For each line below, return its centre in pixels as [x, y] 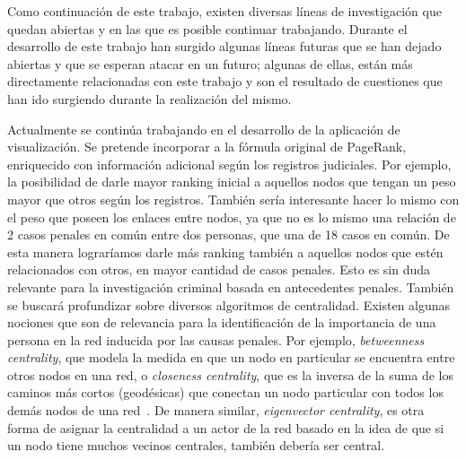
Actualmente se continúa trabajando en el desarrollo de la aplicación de [204, 129]
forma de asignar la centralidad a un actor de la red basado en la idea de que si [226, 427]
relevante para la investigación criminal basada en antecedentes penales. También [231, 286]
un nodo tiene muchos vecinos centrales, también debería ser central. [196, 445]
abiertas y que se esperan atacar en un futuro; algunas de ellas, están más [210, 63]
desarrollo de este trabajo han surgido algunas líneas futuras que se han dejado [224, 46]
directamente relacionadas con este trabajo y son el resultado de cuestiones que [225, 81]
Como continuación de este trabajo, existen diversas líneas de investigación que [224, 11]
